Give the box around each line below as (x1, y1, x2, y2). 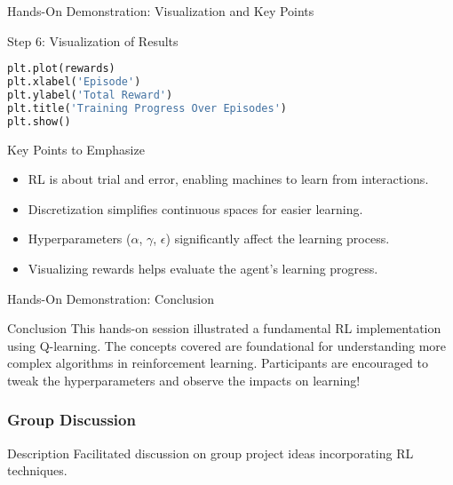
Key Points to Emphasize (7, 139, 145, 158)
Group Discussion (7, 409, 136, 431)
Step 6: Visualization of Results (7, 31, 179, 50)
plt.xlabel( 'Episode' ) (7, 76, 141, 89)
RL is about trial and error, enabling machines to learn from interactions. (28, 170, 429, 188)
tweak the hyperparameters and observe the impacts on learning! (7, 370, 361, 389)
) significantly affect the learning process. (165, 229, 390, 248)
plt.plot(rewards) (7, 62, 115, 76)
